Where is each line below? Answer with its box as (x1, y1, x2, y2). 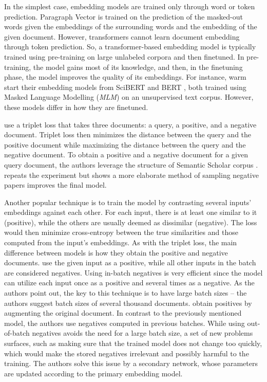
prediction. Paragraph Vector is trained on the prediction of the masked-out (4, 11, 243, 22)
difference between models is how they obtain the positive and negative (4, 247, 228, 258)
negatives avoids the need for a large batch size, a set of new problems (32, 328, 253, 338)
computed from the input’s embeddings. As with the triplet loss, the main (4, 237, 237, 248)
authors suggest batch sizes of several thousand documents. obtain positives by (4, 297, 252, 308)
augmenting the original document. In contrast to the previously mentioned (4, 307, 242, 318)
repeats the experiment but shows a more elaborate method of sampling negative (4, 169, 259, 180)
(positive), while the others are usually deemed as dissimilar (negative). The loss (4, 216, 257, 227)
